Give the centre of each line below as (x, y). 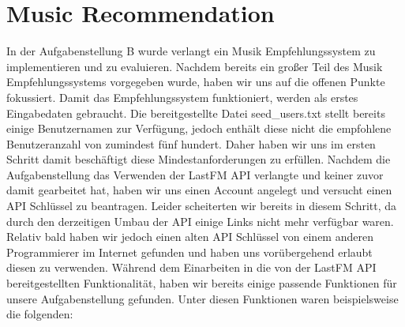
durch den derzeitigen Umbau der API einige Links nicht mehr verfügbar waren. (200, 221)
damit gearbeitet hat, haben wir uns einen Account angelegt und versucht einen (199, 190)
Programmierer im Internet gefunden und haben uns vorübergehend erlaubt (189, 252)
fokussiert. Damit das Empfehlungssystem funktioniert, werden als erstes (182, 97)
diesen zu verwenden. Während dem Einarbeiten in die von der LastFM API (191, 267)
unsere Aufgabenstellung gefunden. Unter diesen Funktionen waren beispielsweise (202, 298)
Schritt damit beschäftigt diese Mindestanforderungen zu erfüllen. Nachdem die (199, 159)
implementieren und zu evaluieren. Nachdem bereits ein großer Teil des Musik (195, 66)
